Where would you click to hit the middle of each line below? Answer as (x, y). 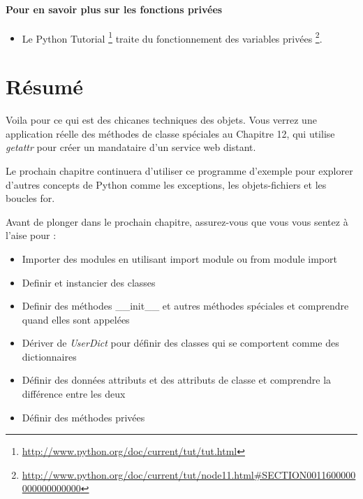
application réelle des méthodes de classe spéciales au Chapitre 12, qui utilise (170, 133)
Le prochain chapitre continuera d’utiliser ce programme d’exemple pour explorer (179, 170)
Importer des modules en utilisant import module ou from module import (179, 258)
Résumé (45, 86)
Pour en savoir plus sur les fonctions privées (114, 9)
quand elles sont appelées (76, 319)
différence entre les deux (74, 394)
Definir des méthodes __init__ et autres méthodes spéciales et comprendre (185, 306)
